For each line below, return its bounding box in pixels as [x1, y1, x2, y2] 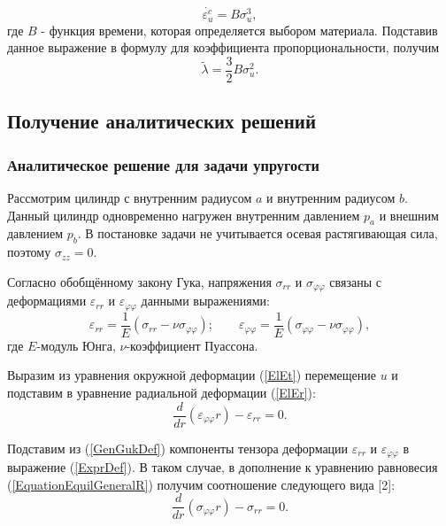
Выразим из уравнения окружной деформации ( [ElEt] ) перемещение [7, 366, 376, 384]
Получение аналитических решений [7, 107, 316, 135]
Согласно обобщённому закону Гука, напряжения [7, 272, 272, 290]
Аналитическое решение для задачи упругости [7, 153, 319, 175]
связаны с [329, 272, 381, 290]
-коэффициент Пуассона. [126, 336, 258, 354]
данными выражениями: [141, 291, 270, 310]
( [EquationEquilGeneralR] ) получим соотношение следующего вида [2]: [7, 475, 396, 493]
